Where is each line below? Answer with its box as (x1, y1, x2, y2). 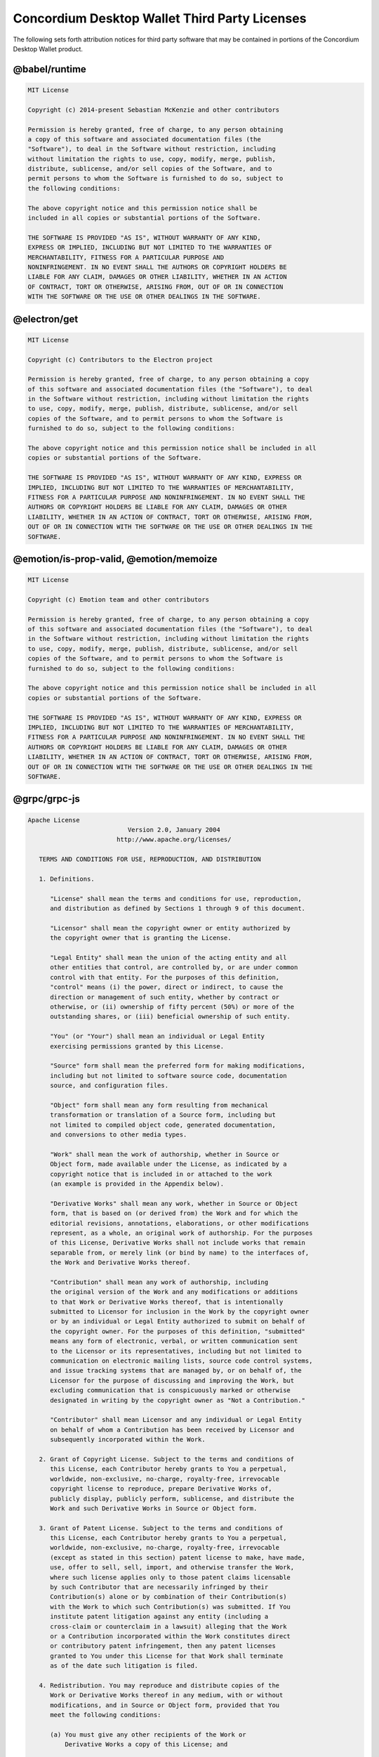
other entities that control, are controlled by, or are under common (50, 964, 298, 971)
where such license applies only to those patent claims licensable (50, 1573, 291, 1581)
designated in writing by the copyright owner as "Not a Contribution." (50, 1396, 305, 1404)
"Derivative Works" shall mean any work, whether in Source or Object (50, 1199, 298, 1207)
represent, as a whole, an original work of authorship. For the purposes (50, 1228, 313, 1237)
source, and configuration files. (50, 1082, 168, 1089)
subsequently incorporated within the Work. (50, 1436, 206, 1444)
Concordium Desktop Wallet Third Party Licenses (13, 11, 307, 26)
